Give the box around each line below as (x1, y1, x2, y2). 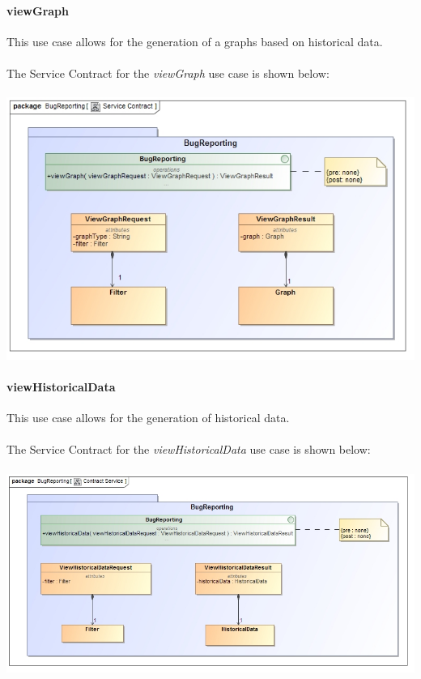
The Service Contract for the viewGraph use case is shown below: (6, 64, 330, 81)
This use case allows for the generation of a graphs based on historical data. (6, 32, 383, 49)
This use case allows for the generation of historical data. (6, 409, 290, 426)
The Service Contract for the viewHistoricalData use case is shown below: (6, 441, 371, 458)
